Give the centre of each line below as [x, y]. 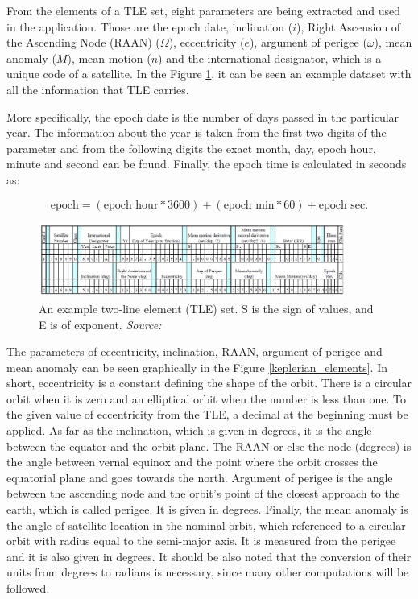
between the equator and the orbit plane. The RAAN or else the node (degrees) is [209, 446]
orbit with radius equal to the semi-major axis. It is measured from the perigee [201, 541]
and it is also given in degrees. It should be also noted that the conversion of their [209, 556]
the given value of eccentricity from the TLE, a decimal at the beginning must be [207, 414]
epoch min [249, 205]
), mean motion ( [109, 58]
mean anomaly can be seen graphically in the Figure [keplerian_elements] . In [197, 367]
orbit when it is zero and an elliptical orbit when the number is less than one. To [206, 398]
